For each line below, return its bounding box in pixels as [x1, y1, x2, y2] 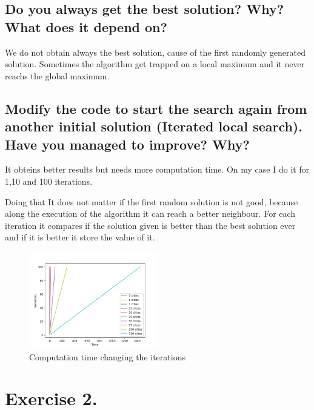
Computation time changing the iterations [29, 350, 185, 363]
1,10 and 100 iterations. [5, 174, 93, 187]
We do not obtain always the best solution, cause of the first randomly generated [5, 45, 306, 58]
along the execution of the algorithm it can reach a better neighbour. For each [5, 207, 296, 220]
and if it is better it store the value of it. [5, 231, 155, 243]
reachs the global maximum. [5, 69, 110, 82]
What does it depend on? [5, 17, 167, 36]
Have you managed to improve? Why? [5, 134, 250, 153]
